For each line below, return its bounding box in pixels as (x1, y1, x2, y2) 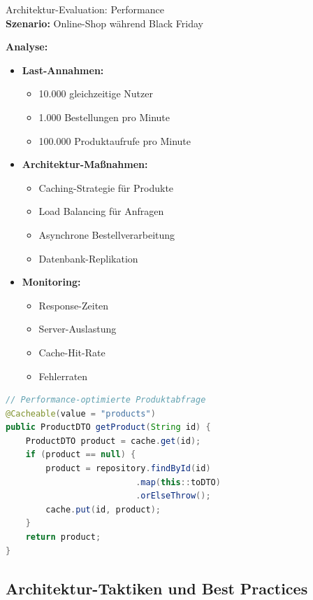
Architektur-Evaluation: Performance (6, 2, 164, 16)
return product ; (25, 532, 101, 543)
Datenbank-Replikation (38, 251, 138, 265)
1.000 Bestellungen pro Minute (38, 109, 170, 124)
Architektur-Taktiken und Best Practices (6, 577, 308, 599)
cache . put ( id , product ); (45, 504, 161, 515)
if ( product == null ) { (25, 449, 136, 460)
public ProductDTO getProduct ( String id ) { (6, 422, 211, 433)
